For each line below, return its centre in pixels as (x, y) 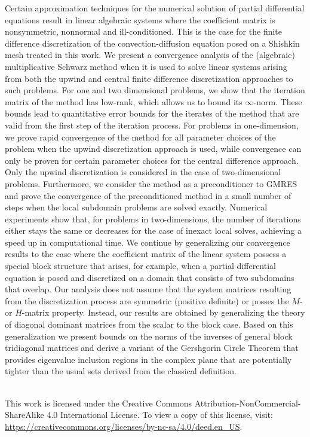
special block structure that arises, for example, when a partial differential (140, 266)
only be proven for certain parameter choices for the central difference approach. (152, 160)
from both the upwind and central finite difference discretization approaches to (149, 78)
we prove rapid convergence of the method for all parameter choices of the (140, 137)
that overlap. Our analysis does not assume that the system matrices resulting (148, 289)
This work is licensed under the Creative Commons (99, 403)
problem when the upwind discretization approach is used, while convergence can (153, 149)
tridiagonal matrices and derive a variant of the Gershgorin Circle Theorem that (152, 348)
